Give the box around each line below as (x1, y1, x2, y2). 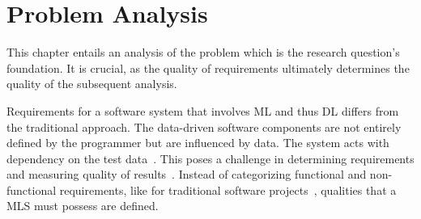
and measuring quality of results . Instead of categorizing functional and (6, 166, 367, 183)
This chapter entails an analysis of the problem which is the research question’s (6, 44, 400, 61)
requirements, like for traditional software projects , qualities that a (59, 181, 397, 198)
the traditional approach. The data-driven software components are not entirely (6, 118, 402, 135)
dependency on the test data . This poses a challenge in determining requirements (6, 150, 415, 166)
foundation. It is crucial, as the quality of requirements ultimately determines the (6, 59, 410, 76)
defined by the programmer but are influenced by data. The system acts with (6, 134, 389, 151)
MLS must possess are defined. (6, 197, 159, 214)
